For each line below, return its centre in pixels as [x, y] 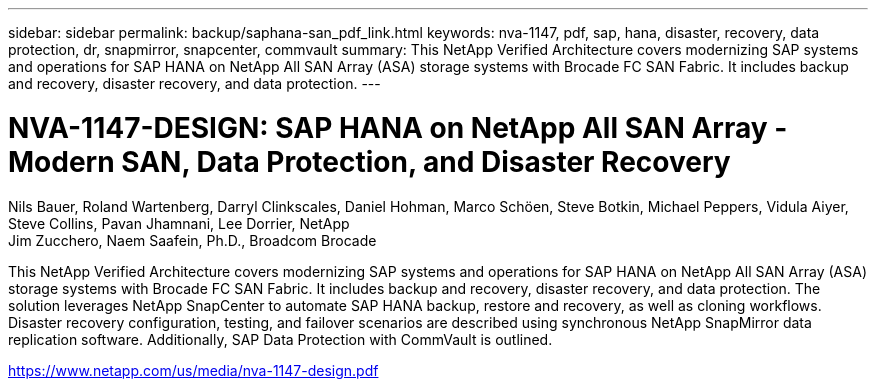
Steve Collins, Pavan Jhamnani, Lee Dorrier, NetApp [179, 223]
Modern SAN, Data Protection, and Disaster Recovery [369, 161]
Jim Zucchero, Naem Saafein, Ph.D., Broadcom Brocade [192, 240]
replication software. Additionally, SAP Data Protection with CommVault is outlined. [280, 339]
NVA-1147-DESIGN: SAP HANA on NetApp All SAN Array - [398, 127]
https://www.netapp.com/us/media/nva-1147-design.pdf [193, 370]
